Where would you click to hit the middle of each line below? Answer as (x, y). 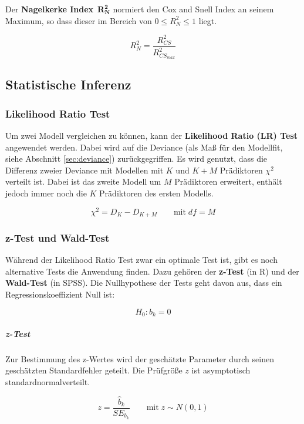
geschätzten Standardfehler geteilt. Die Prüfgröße (94, 370)
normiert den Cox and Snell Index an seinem (193, 9)
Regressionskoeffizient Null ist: (60, 294)
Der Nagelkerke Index (50, 9)
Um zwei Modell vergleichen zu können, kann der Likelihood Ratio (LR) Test (152, 135)
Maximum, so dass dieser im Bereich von (79, 20)
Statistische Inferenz (68, 84)
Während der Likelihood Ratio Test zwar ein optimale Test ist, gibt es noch (141, 260)
